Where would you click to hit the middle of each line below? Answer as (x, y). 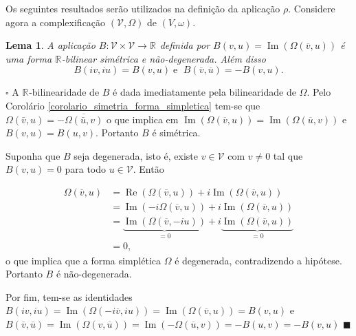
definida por (185, 45)
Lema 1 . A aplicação (51, 45)
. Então (148, 169)
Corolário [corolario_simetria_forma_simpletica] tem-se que (133, 105)
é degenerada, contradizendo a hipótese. (258, 260)
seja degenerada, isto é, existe (136, 155)
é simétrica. (176, 133)
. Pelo (319, 92)
